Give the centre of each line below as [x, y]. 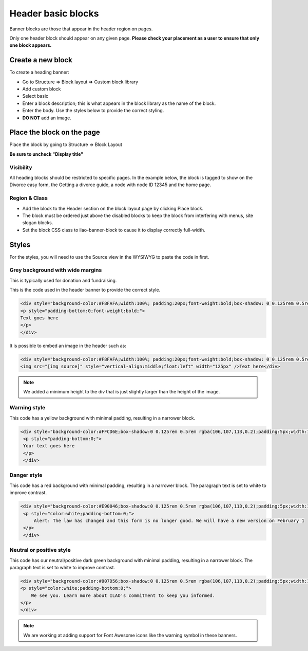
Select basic [35, 96]
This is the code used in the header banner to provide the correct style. [85, 290]
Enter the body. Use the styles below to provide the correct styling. [93, 111]
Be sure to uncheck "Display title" [46, 154]
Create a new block [41, 60]
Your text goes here [49, 446]
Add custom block [42, 89]
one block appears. [31, 45]
